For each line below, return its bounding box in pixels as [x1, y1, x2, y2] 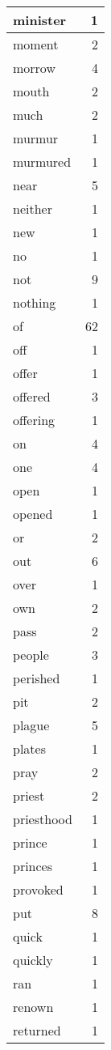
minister [13, 11, 67, 29]
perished [13, 669, 60, 687]
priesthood [13, 810, 72, 828]
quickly [13, 950, 53, 969]
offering [13, 410, 55, 429]
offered [13, 387, 51, 406]
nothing [13, 293, 56, 312]
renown [13, 997, 54, 1016]
